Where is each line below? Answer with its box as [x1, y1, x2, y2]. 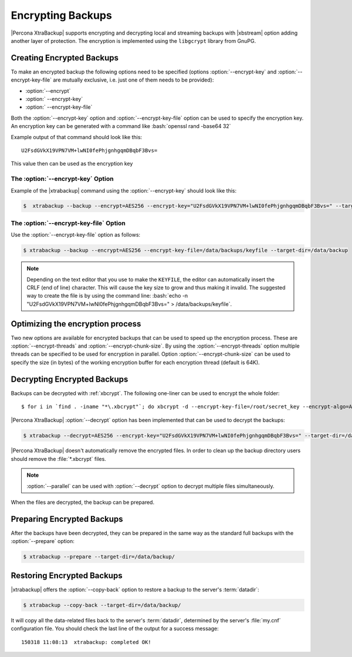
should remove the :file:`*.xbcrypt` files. [11, 455, 107, 462]
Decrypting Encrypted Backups [11, 374, 128, 384]
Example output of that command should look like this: [11, 133, 143, 140]
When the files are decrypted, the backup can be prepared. [11, 499, 155, 506]
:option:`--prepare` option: [11, 538, 75, 545]
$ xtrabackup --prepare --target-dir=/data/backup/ [23, 554, 175, 560]
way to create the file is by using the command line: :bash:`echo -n [26, 292, 188, 299]
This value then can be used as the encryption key [11, 160, 133, 167]
